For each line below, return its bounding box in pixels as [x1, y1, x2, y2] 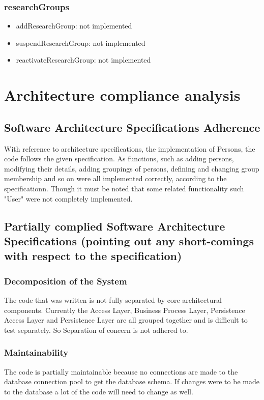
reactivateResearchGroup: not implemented [16, 54, 151, 65]
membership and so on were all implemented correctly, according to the [4, 173, 227, 184]
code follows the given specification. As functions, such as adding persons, [4, 153, 234, 164]
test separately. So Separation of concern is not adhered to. [4, 324, 188, 335]
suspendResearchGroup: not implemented [16, 37, 145, 48]
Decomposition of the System [4, 274, 127, 287]
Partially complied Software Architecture [4, 218, 225, 234]
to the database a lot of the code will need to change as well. [4, 386, 193, 396]
